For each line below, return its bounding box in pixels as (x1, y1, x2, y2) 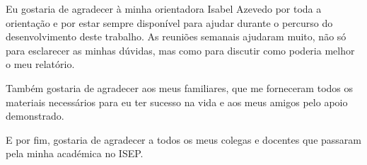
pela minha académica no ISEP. (6, 146, 144, 161)
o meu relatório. (6, 57, 75, 72)
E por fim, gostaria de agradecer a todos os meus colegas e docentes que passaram (6, 132, 361, 147)
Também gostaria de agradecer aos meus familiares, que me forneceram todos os (6, 80, 354, 95)
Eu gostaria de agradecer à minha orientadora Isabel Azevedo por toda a (6, 1, 322, 16)
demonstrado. (6, 108, 64, 123)
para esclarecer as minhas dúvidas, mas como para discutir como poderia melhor (6, 42, 355, 57)
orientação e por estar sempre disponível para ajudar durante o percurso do (6, 15, 333, 30)
